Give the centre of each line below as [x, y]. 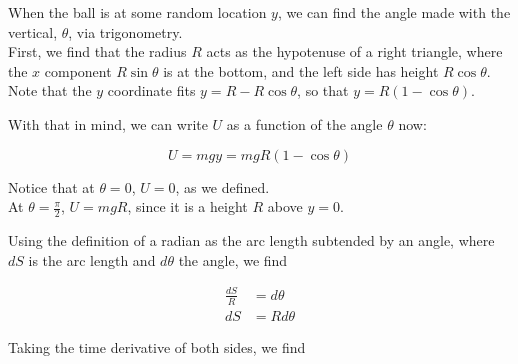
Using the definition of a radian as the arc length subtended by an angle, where [251, 239]
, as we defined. [222, 186]
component [78, 70]
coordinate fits [151, 90]
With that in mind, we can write [108, 123]
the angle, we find [233, 259]
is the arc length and [92, 259]
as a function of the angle [304, 123]
